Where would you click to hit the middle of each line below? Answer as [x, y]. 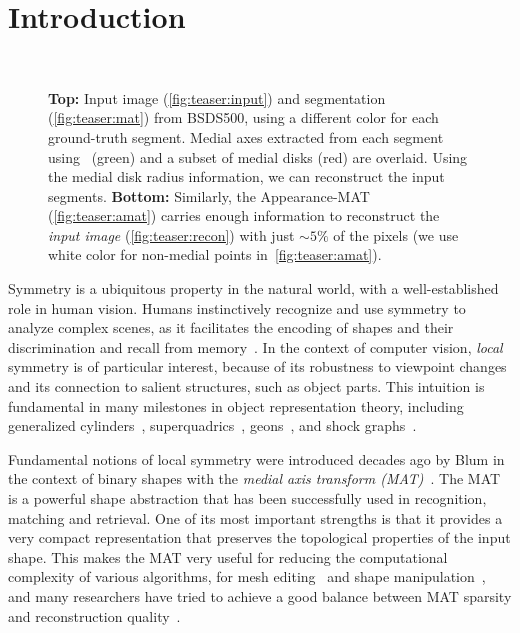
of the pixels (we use [396, 234]
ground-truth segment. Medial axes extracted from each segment [246, 136]
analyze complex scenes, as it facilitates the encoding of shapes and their [231, 327]
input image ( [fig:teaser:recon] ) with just [171, 234]
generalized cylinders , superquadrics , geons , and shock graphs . [212, 425]
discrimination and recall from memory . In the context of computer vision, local [255, 346]
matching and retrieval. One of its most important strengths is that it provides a [255, 517]
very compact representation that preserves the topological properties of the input [259, 537]
